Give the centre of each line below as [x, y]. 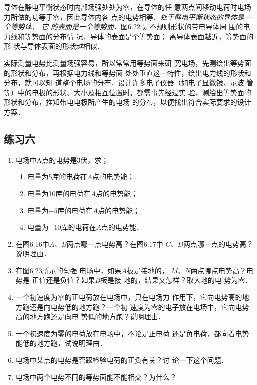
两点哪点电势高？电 [222, 270]
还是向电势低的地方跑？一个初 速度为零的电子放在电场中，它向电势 [139, 306]
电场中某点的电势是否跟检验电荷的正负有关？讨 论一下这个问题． [122, 360]
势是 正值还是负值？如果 [55, 280]
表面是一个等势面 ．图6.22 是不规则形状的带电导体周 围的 [150, 27]
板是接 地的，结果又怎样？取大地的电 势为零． [176, 280]
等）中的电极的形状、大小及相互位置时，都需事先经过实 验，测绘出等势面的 [128, 92]
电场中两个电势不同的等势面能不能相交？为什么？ [96, 376]
